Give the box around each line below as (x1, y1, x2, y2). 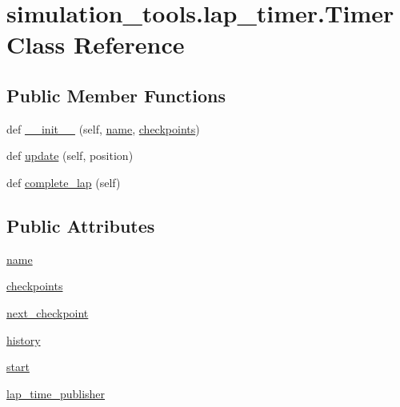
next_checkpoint (6, 304, 89, 321)
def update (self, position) (6, 147, 134, 164)
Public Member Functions (6, 82, 226, 107)
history (6, 331, 41, 348)
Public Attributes (6, 213, 155, 237)
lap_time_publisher (6, 385, 106, 401)
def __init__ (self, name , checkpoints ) (6, 120, 200, 137)
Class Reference (6, 28, 185, 61)
